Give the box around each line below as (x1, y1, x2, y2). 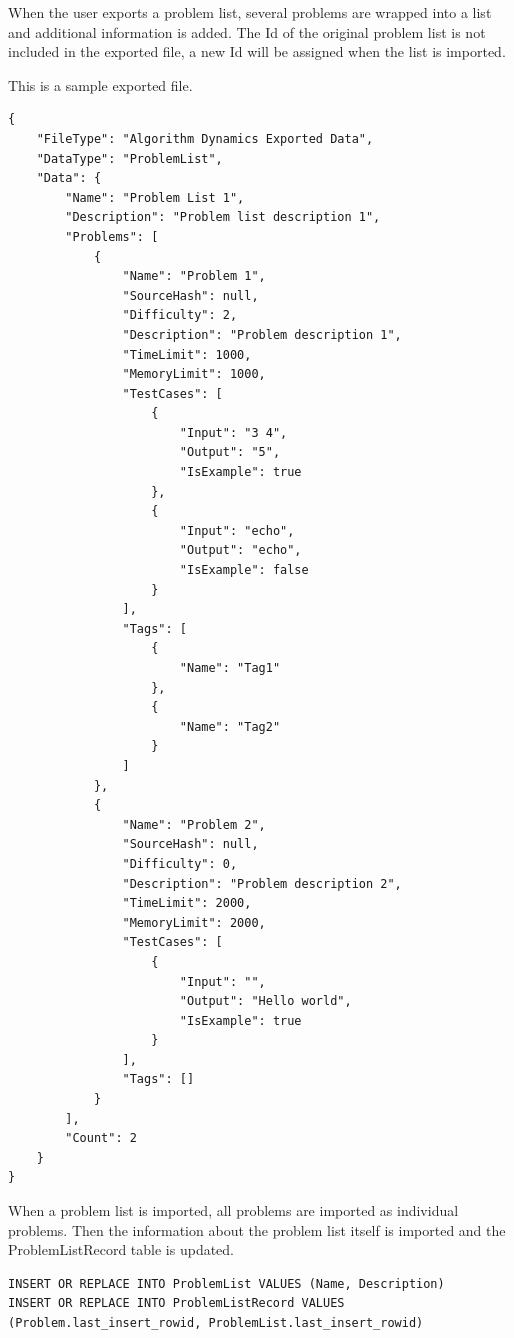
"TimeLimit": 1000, (122, 347, 252, 362)
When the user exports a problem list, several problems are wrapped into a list (8, 2, 492, 22)
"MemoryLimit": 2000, (122, 915, 266, 930)
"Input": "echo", (179, 523, 295, 538)
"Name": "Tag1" (179, 661, 281, 675)
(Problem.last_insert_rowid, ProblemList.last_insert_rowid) (8, 1316, 424, 1330)
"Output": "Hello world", (179, 994, 352, 1009)
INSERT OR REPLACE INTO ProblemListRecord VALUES (8, 1296, 345, 1311)
